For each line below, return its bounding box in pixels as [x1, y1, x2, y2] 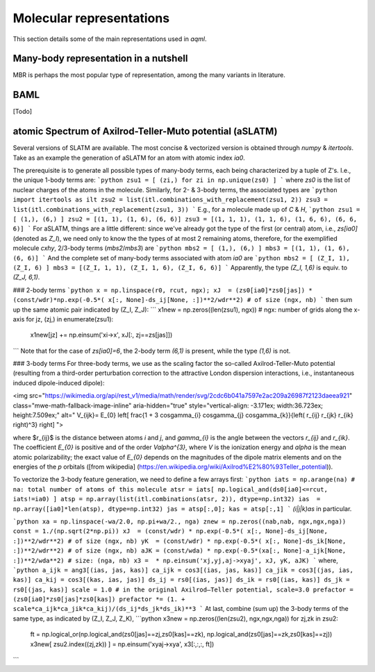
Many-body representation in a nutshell [12, 53, 188, 65]
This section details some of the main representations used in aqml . [12, 35, 207, 43]
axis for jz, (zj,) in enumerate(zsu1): [12, 314, 114, 323]
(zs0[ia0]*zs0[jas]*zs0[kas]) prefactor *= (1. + [12, 596, 185, 603]
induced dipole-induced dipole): [12, 378, 105, 387]
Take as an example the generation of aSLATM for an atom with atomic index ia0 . [12, 153, 246, 162]
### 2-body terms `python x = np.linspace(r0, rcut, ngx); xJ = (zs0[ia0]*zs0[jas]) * [12, 285, 312, 294]
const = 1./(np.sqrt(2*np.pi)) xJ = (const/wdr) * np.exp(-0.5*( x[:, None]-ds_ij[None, [12, 528, 328, 535]
